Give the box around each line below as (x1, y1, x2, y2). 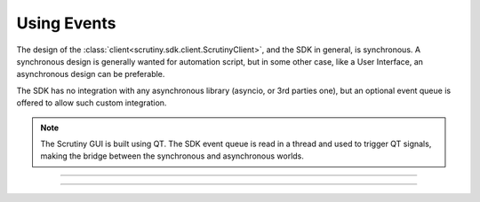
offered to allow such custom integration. (16, 97, 167, 108)
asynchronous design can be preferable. (16, 69, 165, 80)
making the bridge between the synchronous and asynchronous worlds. (40, 151, 304, 161)
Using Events (16, 13, 116, 33)
